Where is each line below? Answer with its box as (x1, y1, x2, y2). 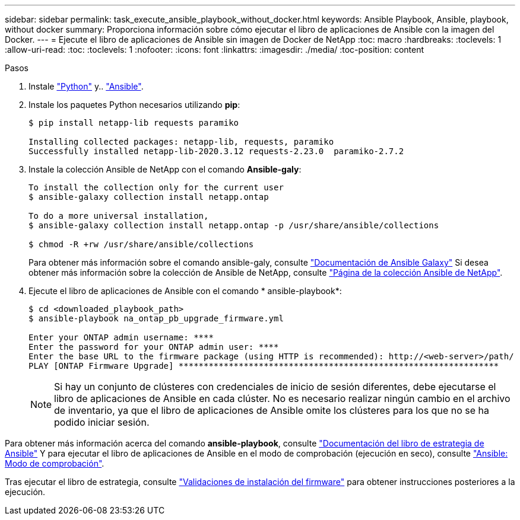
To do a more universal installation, (28, 211, 209, 221)
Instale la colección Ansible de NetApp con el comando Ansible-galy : (28, 164, 302, 174)
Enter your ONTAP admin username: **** (28, 333, 214, 342)
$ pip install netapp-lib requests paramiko (28, 118, 239, 127)
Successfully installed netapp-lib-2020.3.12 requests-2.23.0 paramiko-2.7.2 (28, 146, 404, 156)
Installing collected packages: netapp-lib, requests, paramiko (28, 137, 334, 146)
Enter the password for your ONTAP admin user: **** (28, 342, 279, 352)
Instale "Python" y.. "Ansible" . (28, 81, 144, 91)
